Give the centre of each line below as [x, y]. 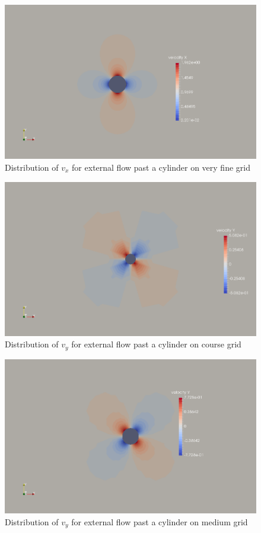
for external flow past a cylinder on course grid [156, 344]
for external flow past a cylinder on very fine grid [161, 167]
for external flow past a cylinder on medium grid [160, 521]
